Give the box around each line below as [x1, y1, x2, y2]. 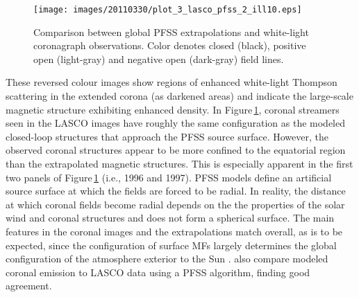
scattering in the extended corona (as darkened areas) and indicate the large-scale [6, 89, 353, 103]
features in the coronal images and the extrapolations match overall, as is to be [6, 224, 343, 238]
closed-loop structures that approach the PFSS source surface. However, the [6, 129, 328, 143]
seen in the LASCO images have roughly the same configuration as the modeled [6, 116, 345, 130]
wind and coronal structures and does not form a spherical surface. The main [6, 210, 335, 225]
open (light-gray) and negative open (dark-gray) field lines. [33, 51, 284, 66]
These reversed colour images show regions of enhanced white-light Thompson [6, 75, 337, 89]
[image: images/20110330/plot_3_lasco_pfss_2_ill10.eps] [33, 5, 302, 15]
